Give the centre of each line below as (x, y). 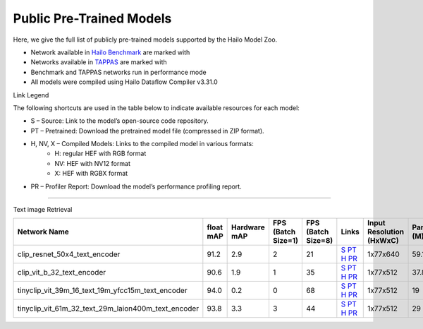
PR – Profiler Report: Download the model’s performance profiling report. (136, 186)
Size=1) (286, 241)
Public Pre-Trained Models (92, 18)
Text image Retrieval (43, 210)
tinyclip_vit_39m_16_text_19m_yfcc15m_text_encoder (102, 291)
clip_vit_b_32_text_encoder (61, 273)
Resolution (386, 232)
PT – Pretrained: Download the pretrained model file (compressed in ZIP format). (147, 131)
